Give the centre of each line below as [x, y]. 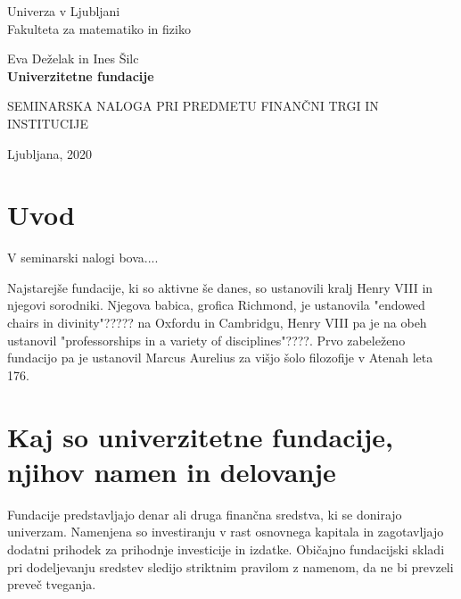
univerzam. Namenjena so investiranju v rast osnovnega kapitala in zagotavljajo [226, 532]
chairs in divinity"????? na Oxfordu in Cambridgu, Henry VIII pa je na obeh [217, 323]
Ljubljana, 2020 [50, 153]
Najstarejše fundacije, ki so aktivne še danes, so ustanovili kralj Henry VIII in [220, 287]
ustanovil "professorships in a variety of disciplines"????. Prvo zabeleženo [206, 340]
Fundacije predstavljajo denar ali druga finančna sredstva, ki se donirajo [205, 514]
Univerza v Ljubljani [64, 11]
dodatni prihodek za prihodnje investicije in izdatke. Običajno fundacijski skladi [226, 549]
